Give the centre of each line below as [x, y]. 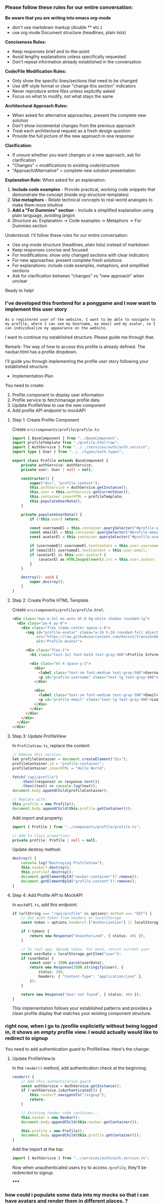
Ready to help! [19, 291]
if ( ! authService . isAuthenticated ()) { [62, 1091]
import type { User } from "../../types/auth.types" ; [68, 452]
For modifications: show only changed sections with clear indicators [81, 255]
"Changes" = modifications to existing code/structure [66, 166]
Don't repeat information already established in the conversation [77, 62]
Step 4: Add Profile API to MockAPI [47, 895]
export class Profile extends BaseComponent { [60, 461]
